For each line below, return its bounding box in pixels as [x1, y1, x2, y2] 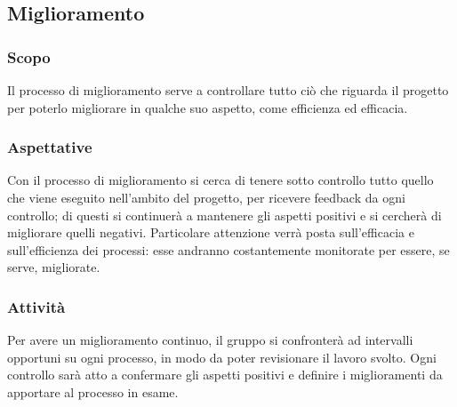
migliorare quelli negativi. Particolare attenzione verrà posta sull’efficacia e [7, 223, 414, 242]
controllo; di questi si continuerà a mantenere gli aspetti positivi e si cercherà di [7, 205, 442, 224]
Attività [7, 295, 66, 317]
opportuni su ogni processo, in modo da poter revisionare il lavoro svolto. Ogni [7, 347, 437, 366]
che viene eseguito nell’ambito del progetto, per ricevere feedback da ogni [7, 188, 405, 206]
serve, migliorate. [7, 258, 100, 276]
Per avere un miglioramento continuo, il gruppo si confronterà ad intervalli [7, 331, 413, 349]
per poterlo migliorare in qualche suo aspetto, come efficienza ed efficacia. [7, 98, 408, 116]
